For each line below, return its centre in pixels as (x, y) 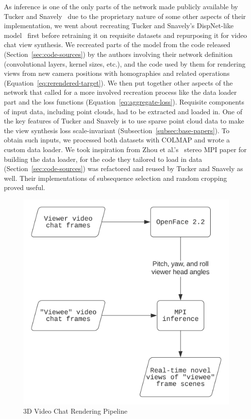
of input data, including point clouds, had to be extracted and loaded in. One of (123, 111)
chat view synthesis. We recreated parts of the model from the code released (117, 44)
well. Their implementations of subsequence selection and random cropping (116, 178)
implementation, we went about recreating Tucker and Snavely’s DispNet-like (119, 26)
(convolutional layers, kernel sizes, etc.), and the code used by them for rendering (125, 63)
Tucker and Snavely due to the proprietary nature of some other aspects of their (125, 16)
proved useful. (25, 187)
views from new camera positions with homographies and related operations (117, 73)
